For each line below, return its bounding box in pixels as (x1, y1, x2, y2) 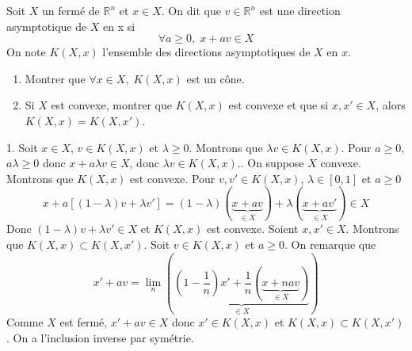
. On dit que (161, 2, 221, 18)
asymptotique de (6, 17, 87, 34)
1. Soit (6, 139, 38, 155)
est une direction (259, 2, 341, 18)
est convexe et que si (228, 97, 329, 113)
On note (6, 44, 46, 60)
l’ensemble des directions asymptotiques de (102, 44, 311, 60)
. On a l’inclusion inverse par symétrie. (6, 329, 194, 345)
